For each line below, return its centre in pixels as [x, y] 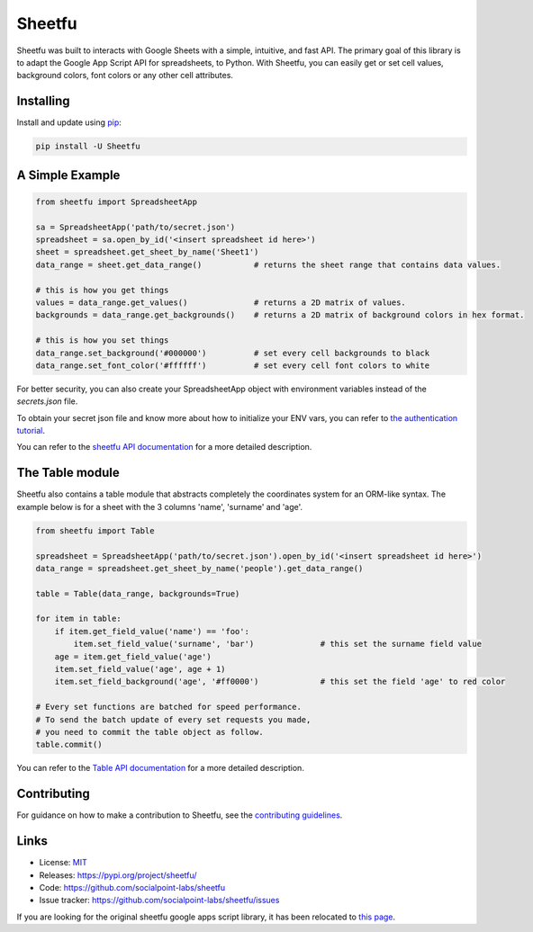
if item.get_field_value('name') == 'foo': [152, 631]
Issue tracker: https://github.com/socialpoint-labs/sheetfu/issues [159, 901]
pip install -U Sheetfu [88, 147]
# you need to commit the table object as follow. [150, 732]
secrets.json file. [47, 401]
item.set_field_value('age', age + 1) [140, 669]
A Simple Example [68, 175]
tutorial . [31, 431]
